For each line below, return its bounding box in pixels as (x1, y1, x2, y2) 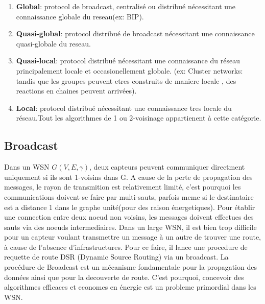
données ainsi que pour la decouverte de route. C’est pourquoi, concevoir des (4, 271, 244, 282)
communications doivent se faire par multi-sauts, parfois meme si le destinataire (4, 191, 254, 202)
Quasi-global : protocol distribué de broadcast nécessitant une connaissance (16, 28, 255, 39)
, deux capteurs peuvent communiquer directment (89, 161, 245, 172)
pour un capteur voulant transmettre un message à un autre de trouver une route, (4, 231, 261, 242)
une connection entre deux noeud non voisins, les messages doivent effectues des (4, 212, 254, 222)
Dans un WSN (4, 161, 50, 172)
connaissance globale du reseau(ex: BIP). (16, 11, 144, 21)
